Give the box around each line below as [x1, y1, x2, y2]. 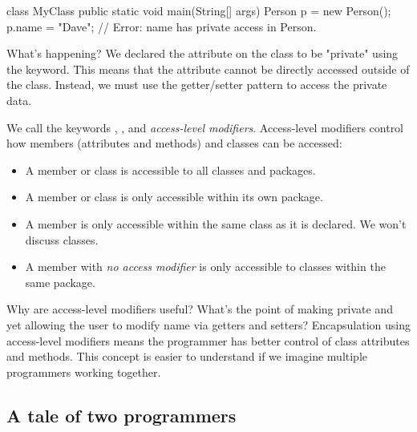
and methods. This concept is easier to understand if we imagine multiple [6, 348, 368, 365]
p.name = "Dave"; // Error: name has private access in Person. [6, 18, 317, 34]
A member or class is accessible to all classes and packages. [25, 161, 316, 178]
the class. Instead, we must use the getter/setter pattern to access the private [6, 76, 387, 93]
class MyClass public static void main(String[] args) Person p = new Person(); [6, 2, 391, 18]
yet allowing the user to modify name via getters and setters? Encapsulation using [6, 316, 411, 333]
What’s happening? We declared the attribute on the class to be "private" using [6, 45, 399, 62]
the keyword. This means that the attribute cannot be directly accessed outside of [6, 60, 410, 77]
